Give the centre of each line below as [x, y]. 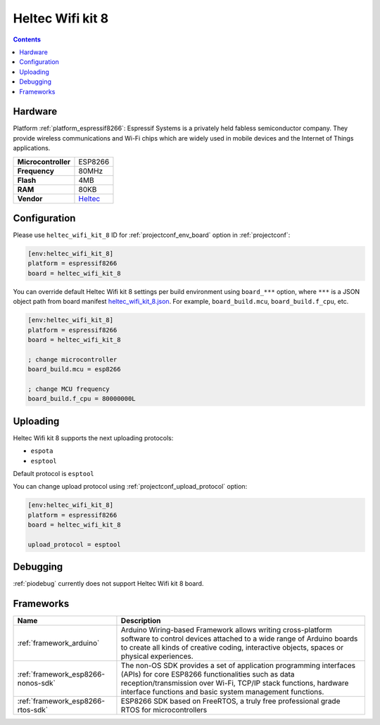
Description [141, 621]
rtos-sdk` [33, 710]
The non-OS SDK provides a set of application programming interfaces [238, 666]
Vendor [30, 198]
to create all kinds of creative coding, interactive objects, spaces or [232, 648]
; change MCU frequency [69, 389]
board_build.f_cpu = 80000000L [82, 399]
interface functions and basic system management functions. [222, 692]
